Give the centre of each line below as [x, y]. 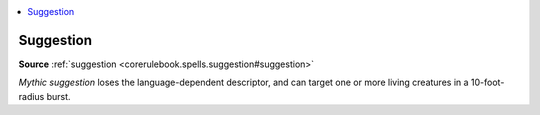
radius [31, 96]
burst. [58, 96]
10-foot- [487, 82]
